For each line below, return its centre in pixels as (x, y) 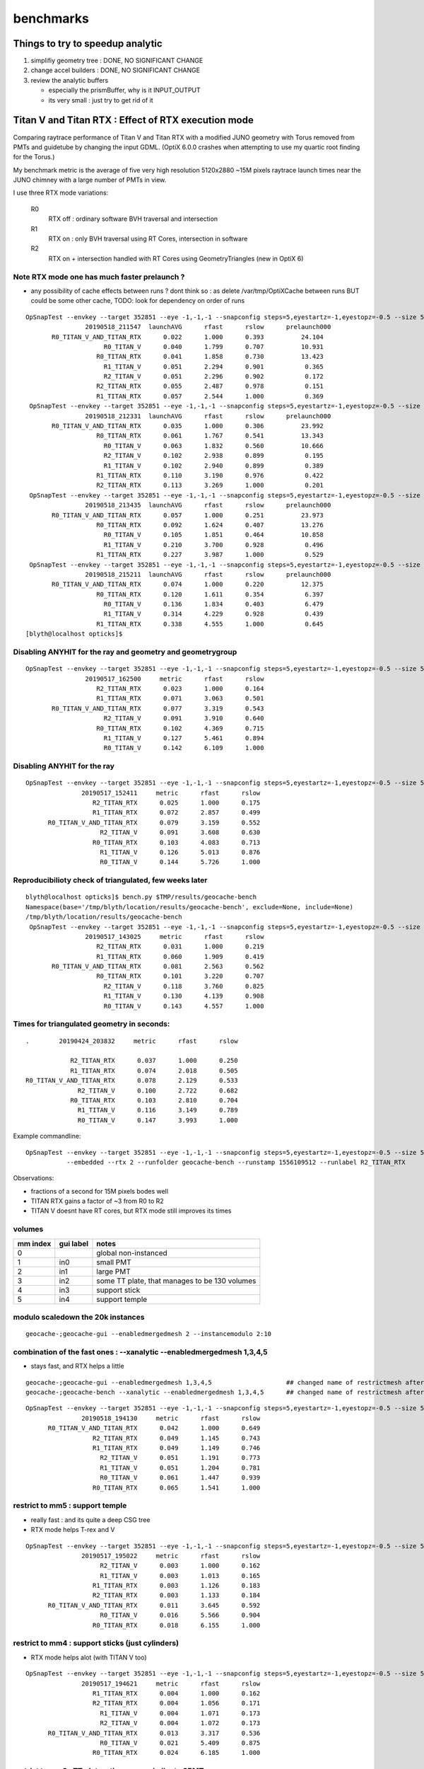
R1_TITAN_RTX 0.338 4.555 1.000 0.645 (210, 624)
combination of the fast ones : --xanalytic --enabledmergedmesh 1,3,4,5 (140, 1352)
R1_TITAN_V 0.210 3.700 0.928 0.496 (214, 544)
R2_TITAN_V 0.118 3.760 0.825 (184, 986)
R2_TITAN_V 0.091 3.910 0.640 (184, 719)
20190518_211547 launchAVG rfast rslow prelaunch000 (208, 327)
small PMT (114, 1262)
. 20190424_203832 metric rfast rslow (132, 1041)
